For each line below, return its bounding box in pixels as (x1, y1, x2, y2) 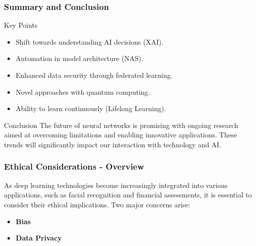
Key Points (4, 20, 38, 30)
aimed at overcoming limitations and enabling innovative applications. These (4, 129, 237, 140)
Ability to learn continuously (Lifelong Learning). (15, 103, 166, 114)
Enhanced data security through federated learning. (15, 70, 173, 80)
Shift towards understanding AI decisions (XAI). (15, 36, 164, 47)
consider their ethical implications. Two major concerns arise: (4, 199, 191, 209)
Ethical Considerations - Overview (4, 160, 144, 173)
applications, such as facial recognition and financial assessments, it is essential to (4, 189, 252, 200)
